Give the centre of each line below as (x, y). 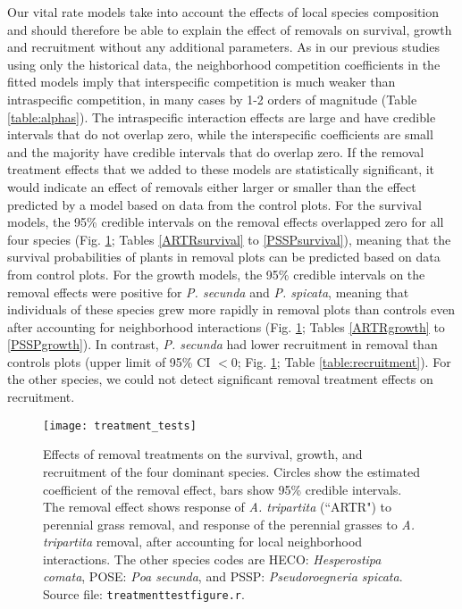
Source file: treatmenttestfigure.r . (144, 594)
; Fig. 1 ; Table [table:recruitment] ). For (344, 361)
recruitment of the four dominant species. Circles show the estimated (232, 471)
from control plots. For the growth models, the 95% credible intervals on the (216, 274)
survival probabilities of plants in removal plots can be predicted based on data (224, 257)
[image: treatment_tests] (120, 425)
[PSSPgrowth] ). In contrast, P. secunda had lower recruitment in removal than (223, 344)
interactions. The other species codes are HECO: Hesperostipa (212, 559)
